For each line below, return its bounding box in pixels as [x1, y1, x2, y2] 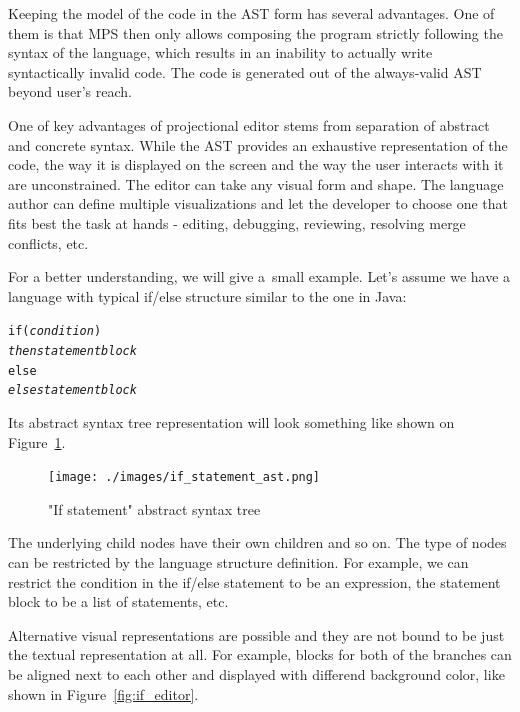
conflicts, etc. [8, 232, 89, 253]
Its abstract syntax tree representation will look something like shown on [8, 411, 455, 432]
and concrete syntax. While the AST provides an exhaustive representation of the [8, 134, 508, 155]
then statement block [8, 343, 137, 358]
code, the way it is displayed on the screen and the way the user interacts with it [8, 154, 504, 175]
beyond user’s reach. [8, 81, 132, 102]
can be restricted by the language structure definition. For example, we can [8, 551, 469, 572]
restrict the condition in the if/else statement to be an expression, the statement [8, 571, 501, 592]
